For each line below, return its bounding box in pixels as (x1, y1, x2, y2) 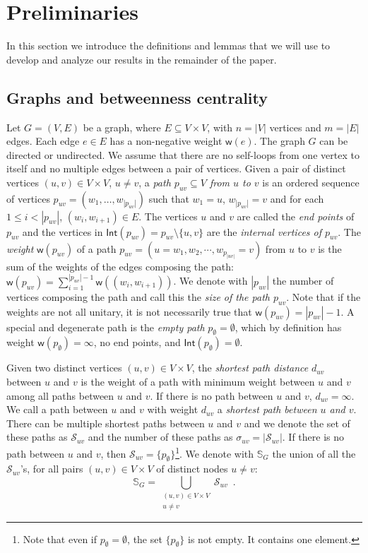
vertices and (269, 119, 321, 134)
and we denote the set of (244, 415, 350, 430)
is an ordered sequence (262, 174, 360, 189)
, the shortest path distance (191, 360, 309, 375)
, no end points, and (93, 335, 181, 350)
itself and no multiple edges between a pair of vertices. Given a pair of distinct (6, 161, 346, 176)
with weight (147, 402, 198, 417)
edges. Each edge (6, 133, 80, 148)
